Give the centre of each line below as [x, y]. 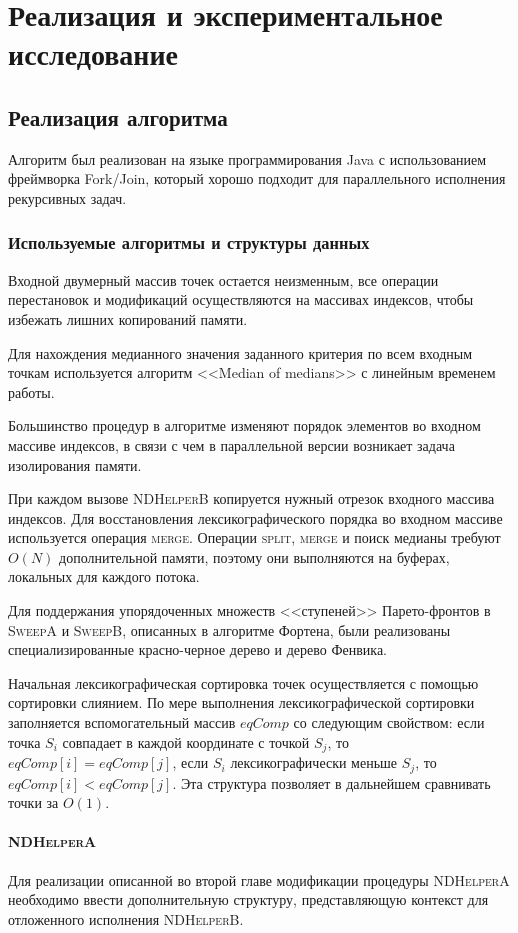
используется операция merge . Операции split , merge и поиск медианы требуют [254, 537]
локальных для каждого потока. [104, 576]
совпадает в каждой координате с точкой [186, 741]
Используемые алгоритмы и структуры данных [189, 242]
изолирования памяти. [75, 464]
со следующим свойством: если [389, 722]
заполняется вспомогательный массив [122, 722]
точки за [33, 802]
